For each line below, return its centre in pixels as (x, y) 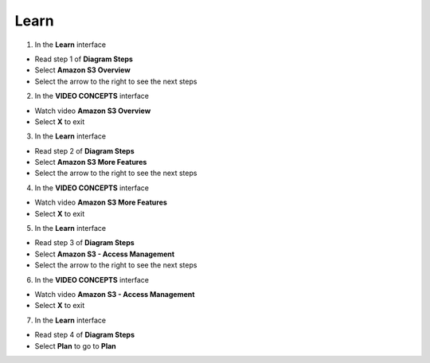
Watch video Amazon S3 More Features (101, 202)
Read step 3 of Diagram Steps (84, 243)
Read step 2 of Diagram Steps (84, 150)
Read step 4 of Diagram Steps (85, 335)
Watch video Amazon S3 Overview (93, 111)
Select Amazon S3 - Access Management (105, 254)
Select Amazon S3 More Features (91, 162)
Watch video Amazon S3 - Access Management (115, 294)
